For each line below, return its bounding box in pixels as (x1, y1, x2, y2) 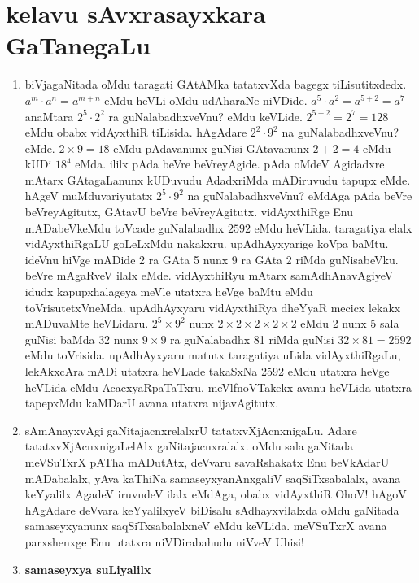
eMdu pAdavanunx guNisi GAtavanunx (113, 139, 309, 156)
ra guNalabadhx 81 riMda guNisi (170, 330, 334, 347)
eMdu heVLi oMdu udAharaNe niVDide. (104, 91, 308, 108)
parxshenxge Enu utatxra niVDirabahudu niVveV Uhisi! (24, 533, 304, 550)
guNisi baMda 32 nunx (24, 330, 139, 347)
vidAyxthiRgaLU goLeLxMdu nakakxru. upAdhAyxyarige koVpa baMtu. (24, 235, 389, 252)
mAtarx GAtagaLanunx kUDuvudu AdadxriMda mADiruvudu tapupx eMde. (24, 171, 411, 188)
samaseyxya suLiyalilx (24, 560, 151, 577)
